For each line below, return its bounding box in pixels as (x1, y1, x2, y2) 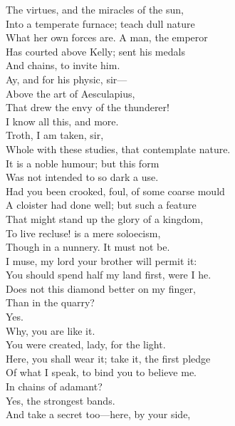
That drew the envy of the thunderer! (6, 100, 169, 115)
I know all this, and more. (6, 113, 119, 128)
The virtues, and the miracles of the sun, (6, 2, 184, 16)
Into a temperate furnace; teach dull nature (6, 16, 195, 31)
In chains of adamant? (6, 379, 103, 394)
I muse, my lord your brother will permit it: (6, 253, 197, 268)
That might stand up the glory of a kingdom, (6, 211, 204, 226)
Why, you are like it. (6, 323, 95, 338)
